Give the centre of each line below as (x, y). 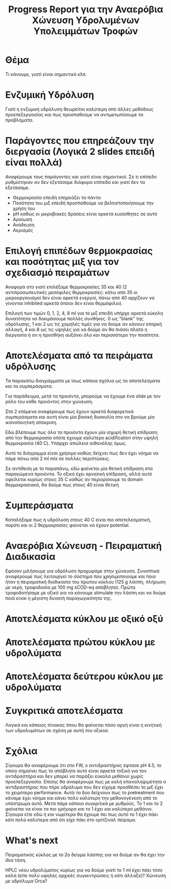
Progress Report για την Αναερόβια (86, 9)
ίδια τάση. (16, 860)
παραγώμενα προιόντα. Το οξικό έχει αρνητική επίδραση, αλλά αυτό (79, 474)
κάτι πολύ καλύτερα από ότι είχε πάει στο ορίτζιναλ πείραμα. (71, 820)
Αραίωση (22, 219)
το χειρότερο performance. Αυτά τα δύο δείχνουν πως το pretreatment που (85, 792)
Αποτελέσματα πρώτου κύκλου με (80, 642)
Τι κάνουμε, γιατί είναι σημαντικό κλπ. (46, 74)
